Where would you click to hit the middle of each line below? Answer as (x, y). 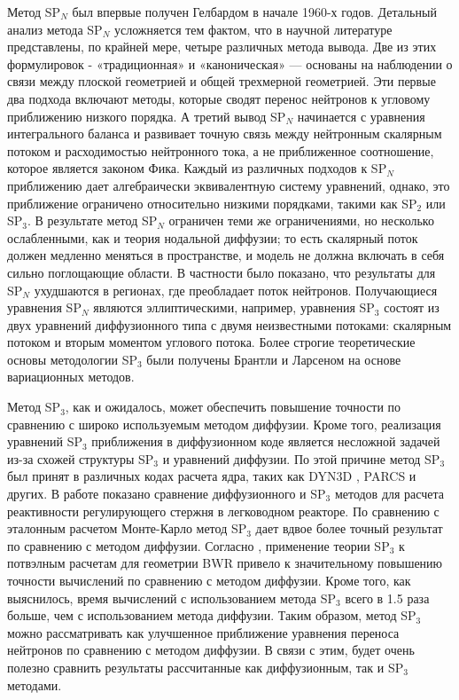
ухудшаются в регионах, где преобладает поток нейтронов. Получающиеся (236, 290)
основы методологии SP (72, 359)
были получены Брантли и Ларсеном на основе (274, 359)
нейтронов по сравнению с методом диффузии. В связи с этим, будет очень (211, 650)
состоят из (412, 307)
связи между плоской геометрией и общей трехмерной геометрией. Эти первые (222, 81)
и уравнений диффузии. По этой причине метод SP (301, 458)
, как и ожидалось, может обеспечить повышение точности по (233, 407)
